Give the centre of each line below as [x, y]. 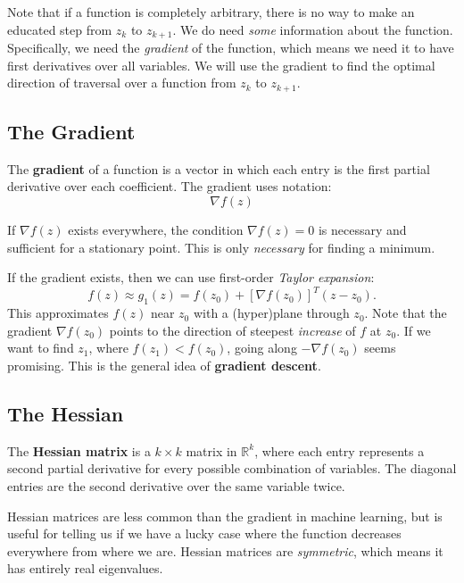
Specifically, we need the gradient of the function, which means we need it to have [231, 48]
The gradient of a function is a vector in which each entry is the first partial [219, 168]
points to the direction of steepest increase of [232, 330]
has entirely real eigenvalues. [85, 568]
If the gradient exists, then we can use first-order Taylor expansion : [191, 277]
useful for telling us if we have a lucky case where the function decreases [204, 533]
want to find [41, 348]
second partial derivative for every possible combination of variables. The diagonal [232, 468]
